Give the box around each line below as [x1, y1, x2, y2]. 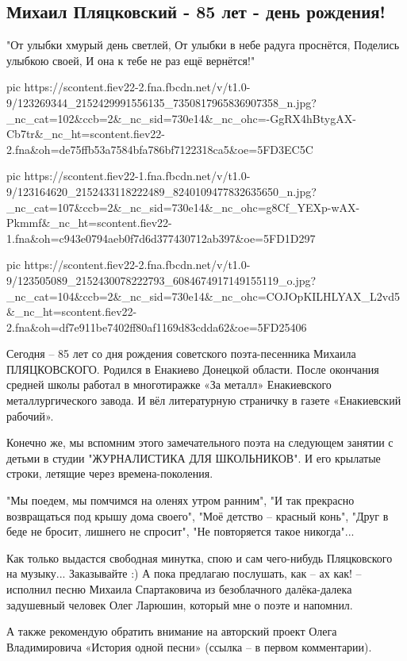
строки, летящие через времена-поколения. [6, 465, 213, 482]
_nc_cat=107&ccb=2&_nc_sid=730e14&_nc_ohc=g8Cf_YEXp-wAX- [6, 198, 360, 215]
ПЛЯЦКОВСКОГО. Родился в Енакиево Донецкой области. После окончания [6, 360, 379, 377]
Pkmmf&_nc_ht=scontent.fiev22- [6, 214, 172, 231]
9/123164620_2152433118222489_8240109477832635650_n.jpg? [6, 183, 317, 199]
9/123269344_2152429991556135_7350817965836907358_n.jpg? [6, 94, 317, 110]
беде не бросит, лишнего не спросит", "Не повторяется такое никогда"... [6, 523, 355, 540]
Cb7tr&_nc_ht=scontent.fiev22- [6, 125, 166, 142]
